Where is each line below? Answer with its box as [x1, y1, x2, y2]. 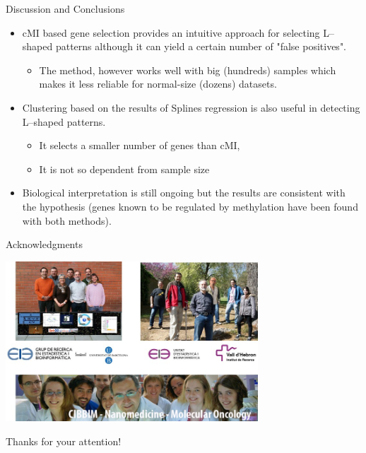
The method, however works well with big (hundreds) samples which [39, 62, 336, 77]
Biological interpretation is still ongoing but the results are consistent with [22, 185, 346, 200]
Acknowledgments [6, 237, 83, 252]
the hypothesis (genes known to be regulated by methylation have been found [22, 199, 358, 213]
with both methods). [22, 213, 112, 228]
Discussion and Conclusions [6, 1, 125, 16]
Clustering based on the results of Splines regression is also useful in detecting [22, 100, 360, 114]
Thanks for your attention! [6, 434, 122, 449]
